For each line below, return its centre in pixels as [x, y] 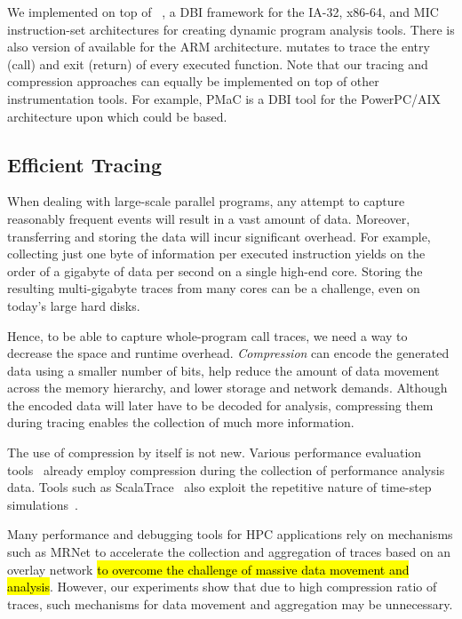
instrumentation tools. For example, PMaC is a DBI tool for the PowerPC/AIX [224, 98]
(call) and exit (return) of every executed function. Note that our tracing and [218, 63]
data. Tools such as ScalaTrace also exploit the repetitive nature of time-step [219, 487]
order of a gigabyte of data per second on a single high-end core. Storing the [215, 270]
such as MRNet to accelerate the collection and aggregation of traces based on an [229, 552]
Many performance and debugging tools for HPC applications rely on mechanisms [230, 534]
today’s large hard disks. [74, 305]
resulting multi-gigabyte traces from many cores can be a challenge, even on [214, 288]
